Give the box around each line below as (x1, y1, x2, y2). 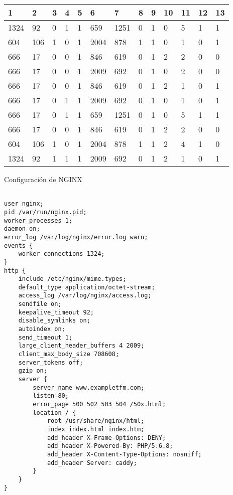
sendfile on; (18, 300, 62, 308)
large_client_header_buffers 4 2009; (18, 342, 145, 350)
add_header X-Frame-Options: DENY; (47, 434, 166, 441)
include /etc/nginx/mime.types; (18, 275, 127, 283)
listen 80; (33, 392, 69, 400)
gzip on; (18, 367, 47, 375)
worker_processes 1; (4, 217, 73, 224)
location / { (33, 409, 76, 416)
